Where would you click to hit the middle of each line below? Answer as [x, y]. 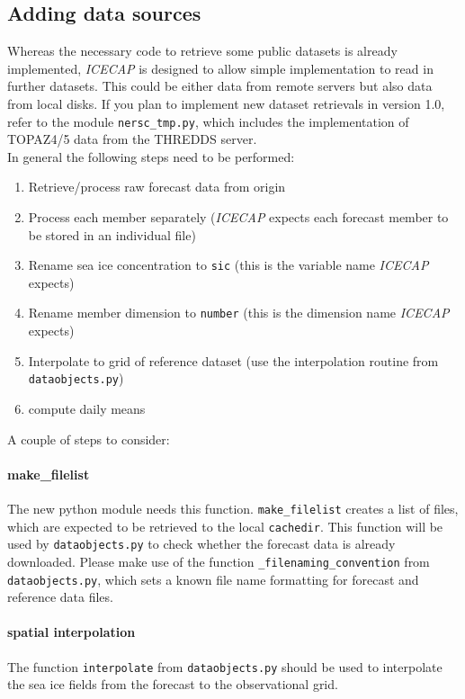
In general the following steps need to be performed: [151, 156]
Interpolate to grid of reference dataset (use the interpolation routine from [233, 360]
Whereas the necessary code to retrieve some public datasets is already [202, 51]
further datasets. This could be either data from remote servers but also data [220, 86]
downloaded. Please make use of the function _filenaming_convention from [219, 561]
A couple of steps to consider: [89, 439]
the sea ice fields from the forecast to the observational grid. [173, 684]
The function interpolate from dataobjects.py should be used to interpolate [225, 666]
